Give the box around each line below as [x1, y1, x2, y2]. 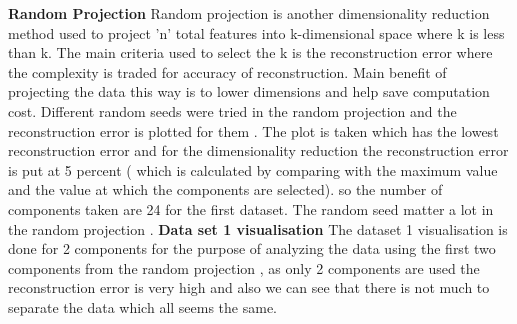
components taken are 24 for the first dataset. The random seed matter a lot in [8, 198, 494, 219]
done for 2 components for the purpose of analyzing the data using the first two [8, 238, 496, 259]
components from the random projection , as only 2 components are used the [8, 257, 480, 278]
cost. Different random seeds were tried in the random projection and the [8, 100, 457, 121]
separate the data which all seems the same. [8, 296, 278, 317]
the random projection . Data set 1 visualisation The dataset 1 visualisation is [8, 218, 508, 239]
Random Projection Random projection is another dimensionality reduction [8, 3, 490, 23]
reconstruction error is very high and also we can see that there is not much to [8, 277, 490, 298]
